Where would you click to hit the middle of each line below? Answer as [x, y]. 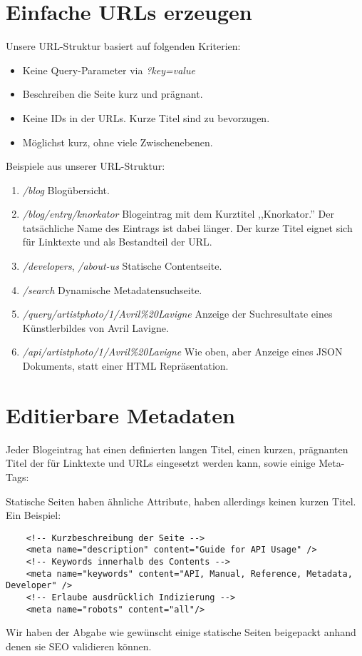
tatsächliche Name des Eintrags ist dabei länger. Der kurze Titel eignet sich [187, 227]
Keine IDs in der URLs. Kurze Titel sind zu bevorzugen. [146, 117]
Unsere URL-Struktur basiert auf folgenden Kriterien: [123, 46]
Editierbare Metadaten [120, 414]
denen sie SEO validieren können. [79, 646]
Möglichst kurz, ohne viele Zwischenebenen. [118, 142]
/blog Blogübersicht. [66, 190]
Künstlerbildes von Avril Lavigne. [95, 327]
